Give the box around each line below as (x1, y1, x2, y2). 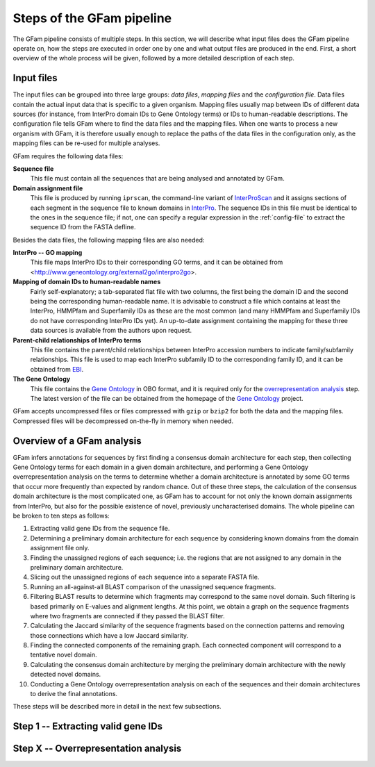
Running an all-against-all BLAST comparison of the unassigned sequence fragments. (30, 582, 276, 591)
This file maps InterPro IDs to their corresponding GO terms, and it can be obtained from (30, 258, 283, 267)
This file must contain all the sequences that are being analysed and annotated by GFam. (30, 174, 285, 183)
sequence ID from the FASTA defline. (30, 223, 136, 231)
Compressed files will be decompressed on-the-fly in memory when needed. (12, 417, 234, 425)
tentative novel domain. (30, 650, 97, 659)
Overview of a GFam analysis (12, 435, 142, 447)
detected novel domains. (30, 670, 101, 679)
